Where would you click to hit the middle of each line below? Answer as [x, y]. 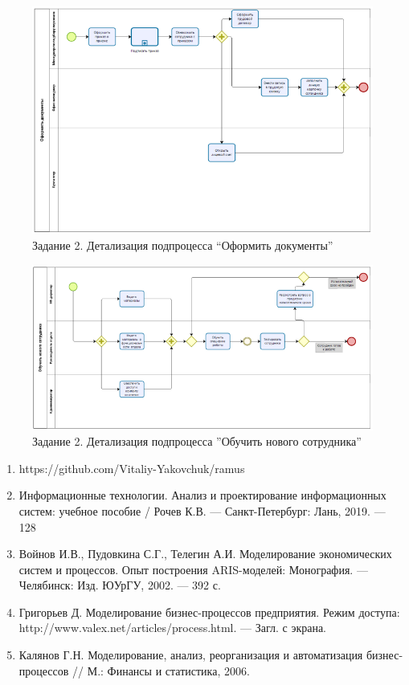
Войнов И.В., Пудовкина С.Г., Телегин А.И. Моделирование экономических [205, 554]
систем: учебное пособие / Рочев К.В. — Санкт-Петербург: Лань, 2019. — [202, 510]
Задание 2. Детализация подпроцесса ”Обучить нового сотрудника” [197, 441]
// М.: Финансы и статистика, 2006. [161, 670]
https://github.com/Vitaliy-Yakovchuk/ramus [132, 468]
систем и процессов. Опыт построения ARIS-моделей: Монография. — [193, 569]
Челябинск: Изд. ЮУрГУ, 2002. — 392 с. [120, 585]
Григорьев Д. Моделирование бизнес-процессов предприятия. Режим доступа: [209, 612]
